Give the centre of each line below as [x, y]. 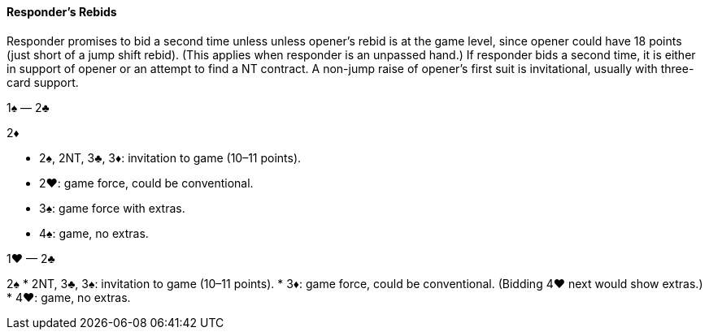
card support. [43, 82]
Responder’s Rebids [62, 12]
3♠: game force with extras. [112, 208]
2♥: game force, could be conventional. [146, 183]
